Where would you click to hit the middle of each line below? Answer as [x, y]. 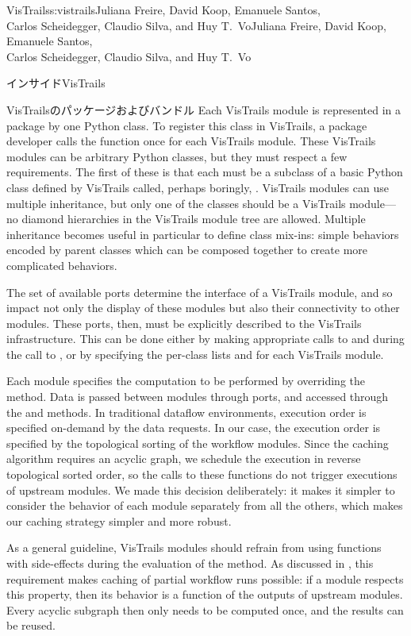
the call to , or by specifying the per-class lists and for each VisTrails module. [195, 354]
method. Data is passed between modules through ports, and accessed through [198, 397]
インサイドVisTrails [56, 83]
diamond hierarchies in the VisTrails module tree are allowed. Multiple [194, 219]
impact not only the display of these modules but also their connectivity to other [203, 308]
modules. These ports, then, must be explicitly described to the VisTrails [184, 323]
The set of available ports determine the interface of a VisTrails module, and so [200, 292]
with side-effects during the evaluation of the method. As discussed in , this [190, 563]
